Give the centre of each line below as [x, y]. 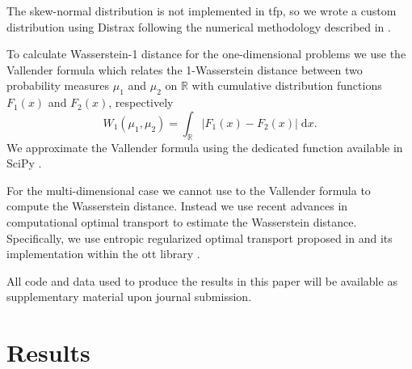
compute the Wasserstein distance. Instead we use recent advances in [177, 206]
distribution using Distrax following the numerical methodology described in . [199, 26]
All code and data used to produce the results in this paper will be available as [202, 280]
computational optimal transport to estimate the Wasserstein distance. [182, 221]
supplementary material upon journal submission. [129, 297]
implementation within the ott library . [103, 254]
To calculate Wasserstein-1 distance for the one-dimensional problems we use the [206, 54]
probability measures [58, 85]
